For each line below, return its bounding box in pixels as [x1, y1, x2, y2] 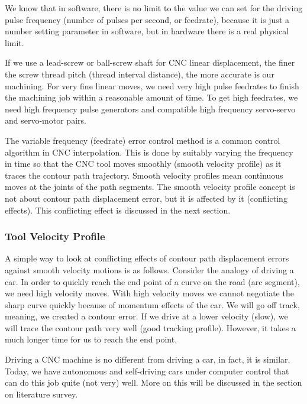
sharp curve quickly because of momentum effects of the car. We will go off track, [5, 298, 300, 311]
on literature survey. [5, 387, 78, 400]
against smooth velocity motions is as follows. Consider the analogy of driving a [5, 263, 294, 276]
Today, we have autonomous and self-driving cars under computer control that [5, 364, 289, 377]
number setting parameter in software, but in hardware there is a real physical [5, 25, 289, 37]
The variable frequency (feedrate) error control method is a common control [5, 134, 280, 146]
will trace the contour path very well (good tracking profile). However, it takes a [5, 321, 296, 334]
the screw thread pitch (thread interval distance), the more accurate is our [5, 67, 274, 80]
